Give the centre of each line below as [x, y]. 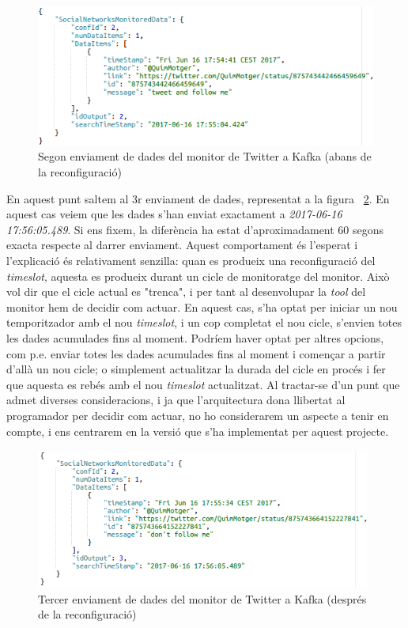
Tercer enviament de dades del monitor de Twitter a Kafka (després [202, 598]
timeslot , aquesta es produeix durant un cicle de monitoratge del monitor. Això [198, 276]
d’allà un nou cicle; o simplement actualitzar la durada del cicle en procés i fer [196, 369]
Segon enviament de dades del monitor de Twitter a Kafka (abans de [205, 156]
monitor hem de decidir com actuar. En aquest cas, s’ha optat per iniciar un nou [202, 306]
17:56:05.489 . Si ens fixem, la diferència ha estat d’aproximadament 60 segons [195, 229]
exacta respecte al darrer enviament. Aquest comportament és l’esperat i [182, 245]
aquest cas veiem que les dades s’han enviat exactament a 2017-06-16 [174, 214]
